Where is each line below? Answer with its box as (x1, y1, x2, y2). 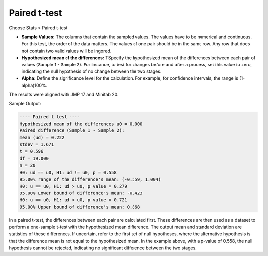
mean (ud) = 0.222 (19, 134, 65, 140)
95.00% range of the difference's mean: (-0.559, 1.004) (19, 176, 161, 182)
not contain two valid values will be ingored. (21, 48, 112, 54)
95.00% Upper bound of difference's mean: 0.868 (19, 204, 140, 210)
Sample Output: (9, 101, 42, 107)
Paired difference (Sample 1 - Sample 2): (19, 128, 125, 133)
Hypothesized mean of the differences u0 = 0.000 (19, 121, 143, 127)
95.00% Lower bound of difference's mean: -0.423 (19, 190, 143, 196)
